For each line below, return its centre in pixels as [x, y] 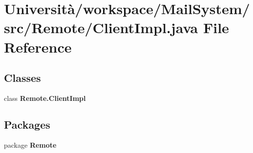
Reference [38, 47]
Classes [22, 78]
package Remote [30, 144]
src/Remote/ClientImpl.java [101, 28]
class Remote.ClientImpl [45, 98]
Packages [27, 124]
